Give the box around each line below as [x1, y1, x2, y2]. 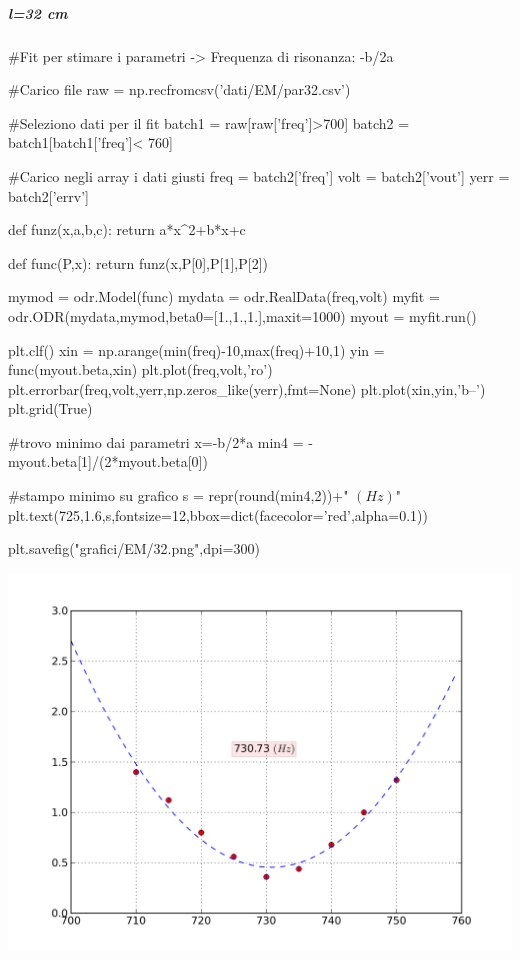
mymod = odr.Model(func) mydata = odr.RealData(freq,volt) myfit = [8, 286, 440, 307]
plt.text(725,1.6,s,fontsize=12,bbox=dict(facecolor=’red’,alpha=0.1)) [8, 504, 428, 525]
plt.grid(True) [8, 398, 93, 419]
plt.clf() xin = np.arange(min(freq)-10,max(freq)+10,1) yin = [8, 339, 385, 360]
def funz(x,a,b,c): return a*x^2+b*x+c [8, 219, 246, 240]
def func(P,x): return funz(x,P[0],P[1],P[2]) [8, 252, 268, 273]
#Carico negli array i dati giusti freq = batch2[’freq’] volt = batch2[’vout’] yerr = [8, 165, 510, 186]
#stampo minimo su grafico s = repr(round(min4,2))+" [8, 485, 349, 506]
